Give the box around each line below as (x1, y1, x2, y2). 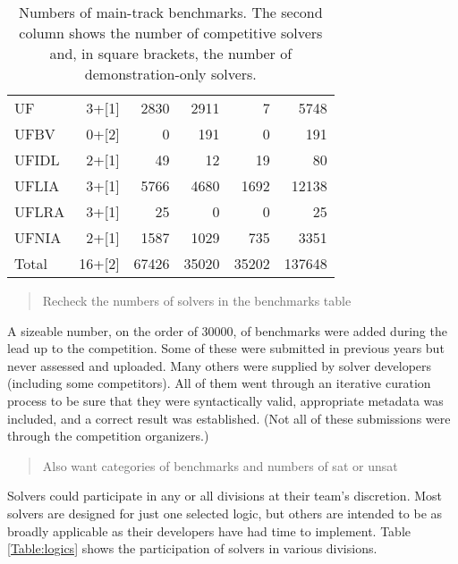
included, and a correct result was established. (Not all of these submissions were (7, 408, 451, 427)
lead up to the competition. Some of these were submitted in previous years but (7, 339, 445, 358)
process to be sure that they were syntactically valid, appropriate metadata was (7, 391, 444, 409)
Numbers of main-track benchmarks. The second (19, 2, 323, 22)
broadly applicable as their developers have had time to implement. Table (7, 521, 411, 540)
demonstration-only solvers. (84, 63, 257, 84)
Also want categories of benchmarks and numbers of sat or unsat (42, 456, 398, 475)
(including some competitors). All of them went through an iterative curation (7, 374, 431, 392)
